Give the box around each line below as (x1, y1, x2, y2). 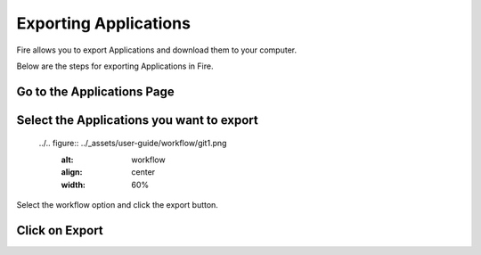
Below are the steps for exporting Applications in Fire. (16, 61, 214, 71)
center (131, 167, 156, 177)
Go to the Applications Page (16, 84, 175, 99)
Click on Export (16, 223, 104, 238)
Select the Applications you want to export (16, 112, 258, 127)
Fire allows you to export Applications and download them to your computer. (16, 45, 298, 55)
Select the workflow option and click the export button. (16, 199, 218, 210)
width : (61, 179, 86, 190)
